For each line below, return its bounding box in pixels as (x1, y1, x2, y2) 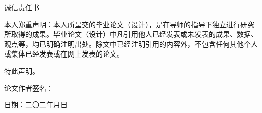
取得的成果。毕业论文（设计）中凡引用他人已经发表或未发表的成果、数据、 (11, 29, 258, 39)
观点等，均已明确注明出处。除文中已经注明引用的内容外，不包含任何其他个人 (4, 38, 258, 49)
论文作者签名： (4, 82, 53, 93)
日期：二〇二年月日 (4, 99, 68, 110)
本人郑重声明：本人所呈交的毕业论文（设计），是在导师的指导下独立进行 (4, 19, 240, 29)
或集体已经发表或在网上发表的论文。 (4, 48, 124, 59)
